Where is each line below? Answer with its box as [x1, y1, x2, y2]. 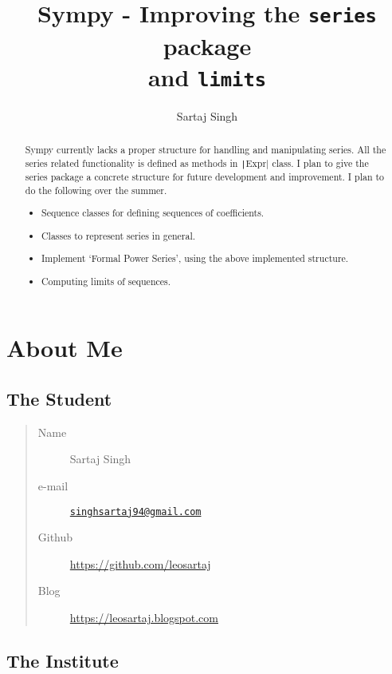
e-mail [37, 478, 69, 494]
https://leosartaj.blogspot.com [69, 609, 218, 626]
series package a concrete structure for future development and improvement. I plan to [25, 169, 385, 183]
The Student [6, 387, 112, 411]
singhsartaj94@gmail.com [69, 505, 202, 517]
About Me [6, 331, 123, 364]
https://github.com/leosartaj [69, 555, 211, 572]
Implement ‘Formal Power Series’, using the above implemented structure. [41, 252, 349, 265]
